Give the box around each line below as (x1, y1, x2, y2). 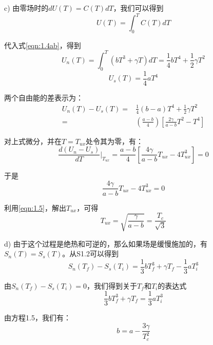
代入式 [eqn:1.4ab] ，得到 (4, 39, 81, 50)
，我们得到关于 (87, 280, 138, 291)
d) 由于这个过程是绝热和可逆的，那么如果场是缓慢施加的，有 (4, 238, 207, 249)
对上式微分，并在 (4, 135, 62, 146)
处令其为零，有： (86, 135, 144, 146)
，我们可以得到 (113, 3, 164, 13)
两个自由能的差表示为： (4, 92, 83, 103)
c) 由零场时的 (4, 3, 49, 13)
